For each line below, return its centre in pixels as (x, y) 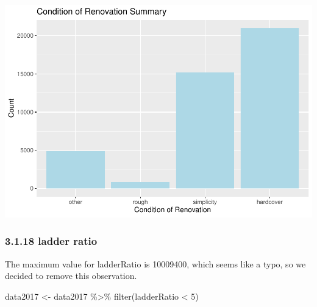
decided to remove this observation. (71, 276)
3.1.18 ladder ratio (51, 241)
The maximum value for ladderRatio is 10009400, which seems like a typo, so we (155, 263)
